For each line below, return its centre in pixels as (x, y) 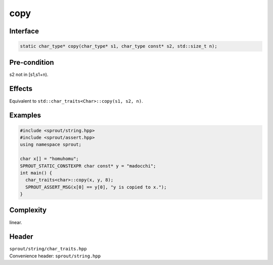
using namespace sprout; (51, 145)
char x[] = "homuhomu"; (50, 159)
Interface (24, 31)
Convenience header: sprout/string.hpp (55, 256)
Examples (25, 116)
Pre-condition (32, 62)
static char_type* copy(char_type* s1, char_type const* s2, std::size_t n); (119, 46)
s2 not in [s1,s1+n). (29, 74)
